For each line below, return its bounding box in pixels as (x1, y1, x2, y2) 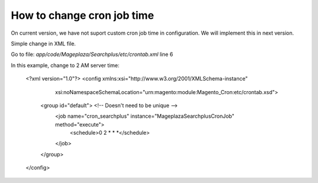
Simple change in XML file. (11, 40, 76, 47)
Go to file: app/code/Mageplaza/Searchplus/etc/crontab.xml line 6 (11, 51, 173, 58)
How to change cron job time (11, 9, 154, 22)
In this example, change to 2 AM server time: (11, 62, 120, 69)
